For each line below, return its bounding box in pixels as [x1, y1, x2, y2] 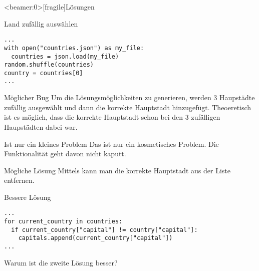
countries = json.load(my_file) [11, 53, 119, 60]
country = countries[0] [4, 69, 83, 77]
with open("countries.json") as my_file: [4, 44, 144, 52]
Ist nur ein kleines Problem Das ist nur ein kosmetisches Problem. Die [4, 138, 219, 149]
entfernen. [4, 175, 35, 185]
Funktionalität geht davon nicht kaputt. [4, 148, 126, 159]
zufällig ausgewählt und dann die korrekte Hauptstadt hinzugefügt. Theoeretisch [4, 102, 251, 112]
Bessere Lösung [4, 191, 51, 202]
